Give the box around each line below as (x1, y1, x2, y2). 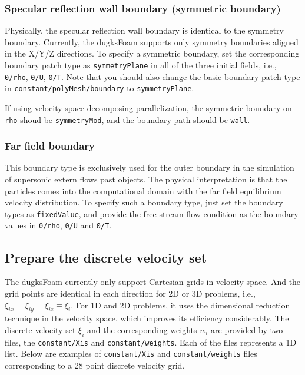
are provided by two (211, 323, 283, 336)
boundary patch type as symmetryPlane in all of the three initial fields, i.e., (5, 59, 277, 71)
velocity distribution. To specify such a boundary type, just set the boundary (5, 196, 283, 208)
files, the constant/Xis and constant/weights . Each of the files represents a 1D (5, 336, 297, 348)
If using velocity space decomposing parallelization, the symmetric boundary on (5, 101, 292, 114)
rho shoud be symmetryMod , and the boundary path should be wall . (5, 113, 250, 125)
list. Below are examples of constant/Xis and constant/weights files (5, 347, 257, 360)
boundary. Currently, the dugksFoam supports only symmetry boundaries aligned (5, 35, 299, 48)
